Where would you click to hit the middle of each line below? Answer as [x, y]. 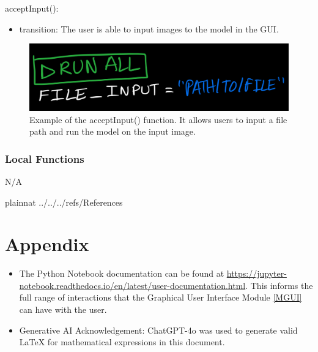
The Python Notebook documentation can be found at [122, 273]
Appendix [47, 244]
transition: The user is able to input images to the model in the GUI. [149, 28]
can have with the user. [63, 309]
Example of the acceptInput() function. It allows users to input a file [158, 119]
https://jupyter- [257, 273]
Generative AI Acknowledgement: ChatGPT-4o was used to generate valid [158, 330]
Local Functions [45, 158]
